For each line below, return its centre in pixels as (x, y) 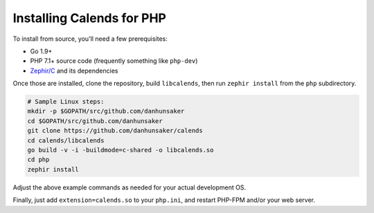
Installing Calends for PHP (89, 18)
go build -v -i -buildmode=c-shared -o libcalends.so (121, 150)
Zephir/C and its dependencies (74, 71)
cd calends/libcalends (66, 140)
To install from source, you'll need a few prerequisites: (90, 39)
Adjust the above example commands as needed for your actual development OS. (129, 187)
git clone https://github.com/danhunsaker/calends (115, 131)
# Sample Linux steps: (66, 102)
